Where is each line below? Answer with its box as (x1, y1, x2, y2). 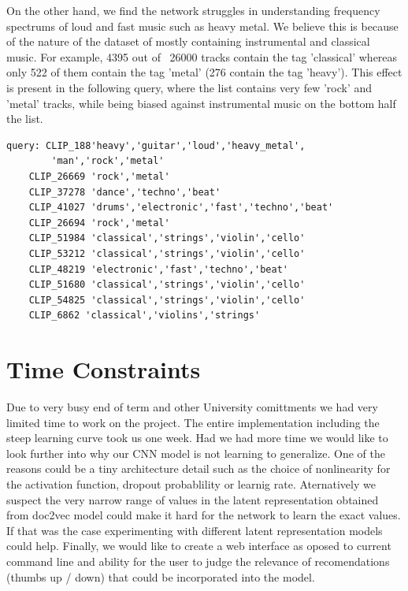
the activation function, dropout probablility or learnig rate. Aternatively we (6, 475, 376, 492)
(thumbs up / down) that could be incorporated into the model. (6, 568, 315, 585)
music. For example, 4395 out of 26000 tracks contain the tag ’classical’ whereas (6, 48, 398, 65)
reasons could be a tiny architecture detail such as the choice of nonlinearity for (6, 460, 391, 477)
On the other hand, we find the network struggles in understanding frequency (6, 2, 380, 18)
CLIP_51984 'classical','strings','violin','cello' (28, 232, 306, 244)
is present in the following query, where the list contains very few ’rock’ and (6, 79, 373, 95)
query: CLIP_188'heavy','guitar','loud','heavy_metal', (6, 139, 306, 151)
